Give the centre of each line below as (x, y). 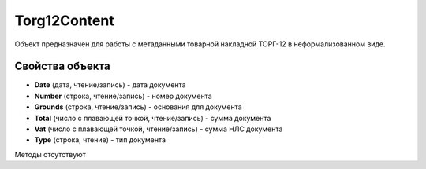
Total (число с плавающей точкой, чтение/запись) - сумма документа (153, 118)
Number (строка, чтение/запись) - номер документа (123, 96)
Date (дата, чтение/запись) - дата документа (110, 85)
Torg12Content (64, 20)
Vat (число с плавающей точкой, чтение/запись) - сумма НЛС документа (159, 129)
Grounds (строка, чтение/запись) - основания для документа (138, 107)
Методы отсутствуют (50, 154)
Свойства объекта (62, 66)
